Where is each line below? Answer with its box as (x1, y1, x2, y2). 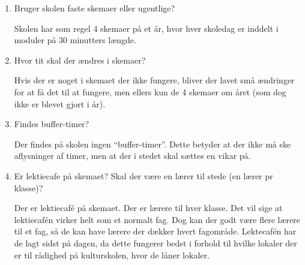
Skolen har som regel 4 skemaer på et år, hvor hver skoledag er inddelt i (14, 22, 279, 34)
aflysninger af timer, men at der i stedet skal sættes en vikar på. (14, 149, 251, 162)
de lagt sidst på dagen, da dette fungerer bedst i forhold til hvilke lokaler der (14, 236, 297, 249)
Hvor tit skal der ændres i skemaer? (14, 53, 146, 66)
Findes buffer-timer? (14, 118, 89, 130)
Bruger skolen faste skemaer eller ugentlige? (14, 2, 175, 14)
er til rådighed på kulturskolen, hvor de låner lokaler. (14, 248, 210, 261)
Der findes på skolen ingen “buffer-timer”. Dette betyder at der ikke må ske (14, 137, 291, 150)
